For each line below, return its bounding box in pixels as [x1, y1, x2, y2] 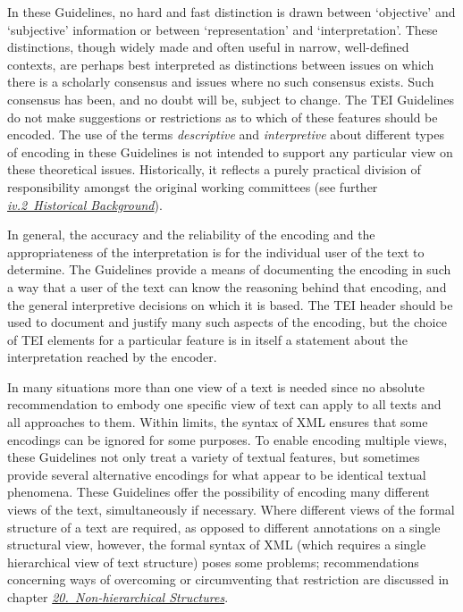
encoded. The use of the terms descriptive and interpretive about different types [7, 125, 444, 144]
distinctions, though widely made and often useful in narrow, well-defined [7, 38, 409, 56]
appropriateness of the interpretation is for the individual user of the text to [7, 242, 425, 261]
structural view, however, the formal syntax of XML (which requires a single [7, 535, 426, 554]
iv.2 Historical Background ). [7, 195, 163, 214]
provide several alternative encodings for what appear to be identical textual [7, 465, 426, 483]
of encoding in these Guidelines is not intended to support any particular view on [7, 142, 453, 161]
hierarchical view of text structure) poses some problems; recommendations [7, 552, 419, 571]
